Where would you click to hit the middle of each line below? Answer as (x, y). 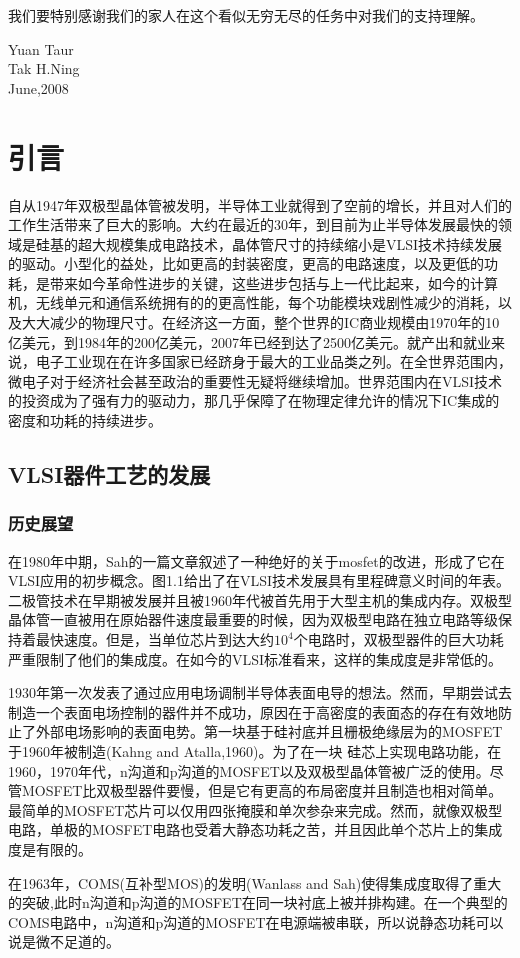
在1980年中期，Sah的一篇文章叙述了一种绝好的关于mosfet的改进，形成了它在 (256, 560)
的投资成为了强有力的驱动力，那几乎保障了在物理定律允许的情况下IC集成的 (254, 400)
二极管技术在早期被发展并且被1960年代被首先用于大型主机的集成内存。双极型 (260, 599)
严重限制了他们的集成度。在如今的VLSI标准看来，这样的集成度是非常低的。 (255, 658)
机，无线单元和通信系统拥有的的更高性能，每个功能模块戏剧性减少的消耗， (253, 302)
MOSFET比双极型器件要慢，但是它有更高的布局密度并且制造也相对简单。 (262, 790)
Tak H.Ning (44, 68)
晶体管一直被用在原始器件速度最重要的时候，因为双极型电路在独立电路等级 (253, 619)
